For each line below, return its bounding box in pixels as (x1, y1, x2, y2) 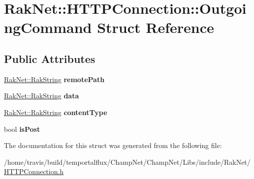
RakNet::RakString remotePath (4, 74, 105, 84)
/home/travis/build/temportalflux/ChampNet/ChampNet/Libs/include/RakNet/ (4, 156, 251, 167)
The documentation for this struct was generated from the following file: (4, 140, 222, 150)
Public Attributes (4, 51, 95, 66)
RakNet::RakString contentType (4, 107, 107, 117)
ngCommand (4, 17, 92, 37)
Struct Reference (97, 17, 214, 37)
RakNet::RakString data (4, 90, 79, 101)
